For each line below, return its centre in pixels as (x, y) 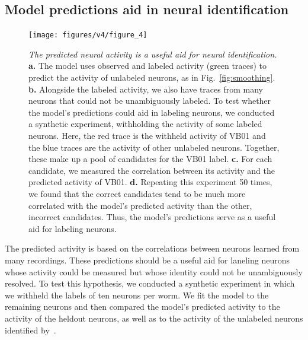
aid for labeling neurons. (73, 228)
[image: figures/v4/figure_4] (88, 35)
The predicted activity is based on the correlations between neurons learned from (152, 248)
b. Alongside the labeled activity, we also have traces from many (146, 89)
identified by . (31, 330)
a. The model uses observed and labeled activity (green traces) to (147, 66)
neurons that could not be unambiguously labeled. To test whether (150, 101)
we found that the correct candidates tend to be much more (137, 193)
